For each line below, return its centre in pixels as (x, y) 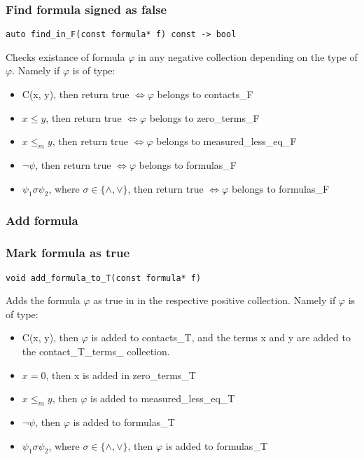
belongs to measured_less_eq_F (226, 141)
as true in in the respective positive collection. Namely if (215, 300)
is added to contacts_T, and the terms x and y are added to (221, 337)
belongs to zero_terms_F (204, 117)
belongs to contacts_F (205, 94)
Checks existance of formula (65, 56)
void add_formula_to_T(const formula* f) (104, 278)
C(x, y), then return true (76, 94)
